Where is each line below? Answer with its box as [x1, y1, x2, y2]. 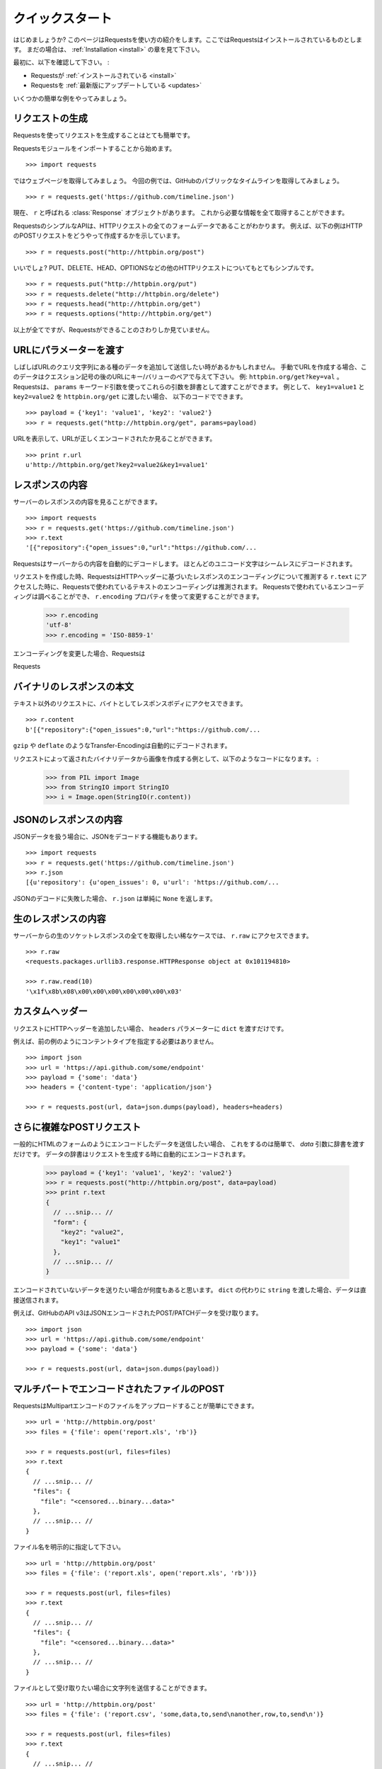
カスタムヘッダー [13, 1005, 88, 1018]
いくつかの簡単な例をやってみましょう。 [13, 94, 131, 103]
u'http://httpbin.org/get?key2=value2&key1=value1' [25, 461, 209, 468]
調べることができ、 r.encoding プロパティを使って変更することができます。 [37, 592, 263, 601]
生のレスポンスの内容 [13, 913, 106, 925]
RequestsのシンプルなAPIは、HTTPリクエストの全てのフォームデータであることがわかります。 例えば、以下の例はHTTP [13, 221, 363, 230]
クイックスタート [13, 11, 112, 26]
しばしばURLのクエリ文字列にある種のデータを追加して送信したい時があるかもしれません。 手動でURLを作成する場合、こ [13, 362, 367, 371]
